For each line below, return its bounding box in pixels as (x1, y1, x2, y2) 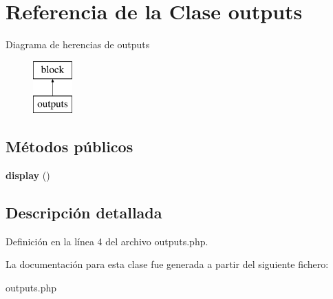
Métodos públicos (6, 136, 133, 157)
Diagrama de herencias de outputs (6, 37, 150, 52)
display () (6, 168, 50, 183)
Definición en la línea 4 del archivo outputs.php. (6, 234, 208, 248)
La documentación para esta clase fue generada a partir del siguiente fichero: (6, 257, 329, 271)
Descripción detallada (6, 202, 162, 223)
